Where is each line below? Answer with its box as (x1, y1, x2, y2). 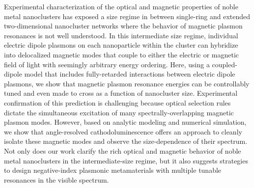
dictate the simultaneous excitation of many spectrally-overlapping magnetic (4, 107, 234, 117)
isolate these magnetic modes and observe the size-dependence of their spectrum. (4, 136, 248, 146)
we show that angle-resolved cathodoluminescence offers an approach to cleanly (4, 126, 242, 136)
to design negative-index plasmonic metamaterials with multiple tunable (4, 165, 222, 175)
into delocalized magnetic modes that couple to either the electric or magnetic (4, 49, 239, 59)
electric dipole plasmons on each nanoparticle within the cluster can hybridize (4, 40, 238, 50)
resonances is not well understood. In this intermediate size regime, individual (4, 30, 238, 40)
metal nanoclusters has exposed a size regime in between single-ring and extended (4, 11, 251, 21)
